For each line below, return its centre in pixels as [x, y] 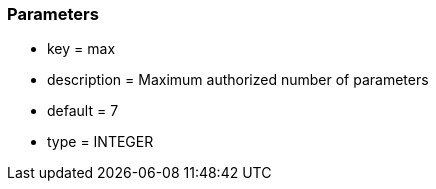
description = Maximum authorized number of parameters [238, 80]
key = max [81, 49]
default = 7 [83, 111]
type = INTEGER [100, 142]
